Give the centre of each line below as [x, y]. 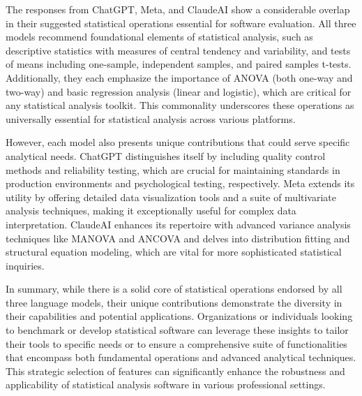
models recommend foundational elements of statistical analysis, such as [159, 37]
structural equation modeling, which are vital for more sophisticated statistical [174, 252]
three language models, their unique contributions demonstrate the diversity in [174, 302]
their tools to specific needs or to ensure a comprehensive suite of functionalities [176, 343]
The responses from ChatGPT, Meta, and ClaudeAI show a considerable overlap [178, 9]
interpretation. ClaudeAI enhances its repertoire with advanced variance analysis [178, 224]
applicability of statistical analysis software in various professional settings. [166, 384]
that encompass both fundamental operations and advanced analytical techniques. [181, 357]
